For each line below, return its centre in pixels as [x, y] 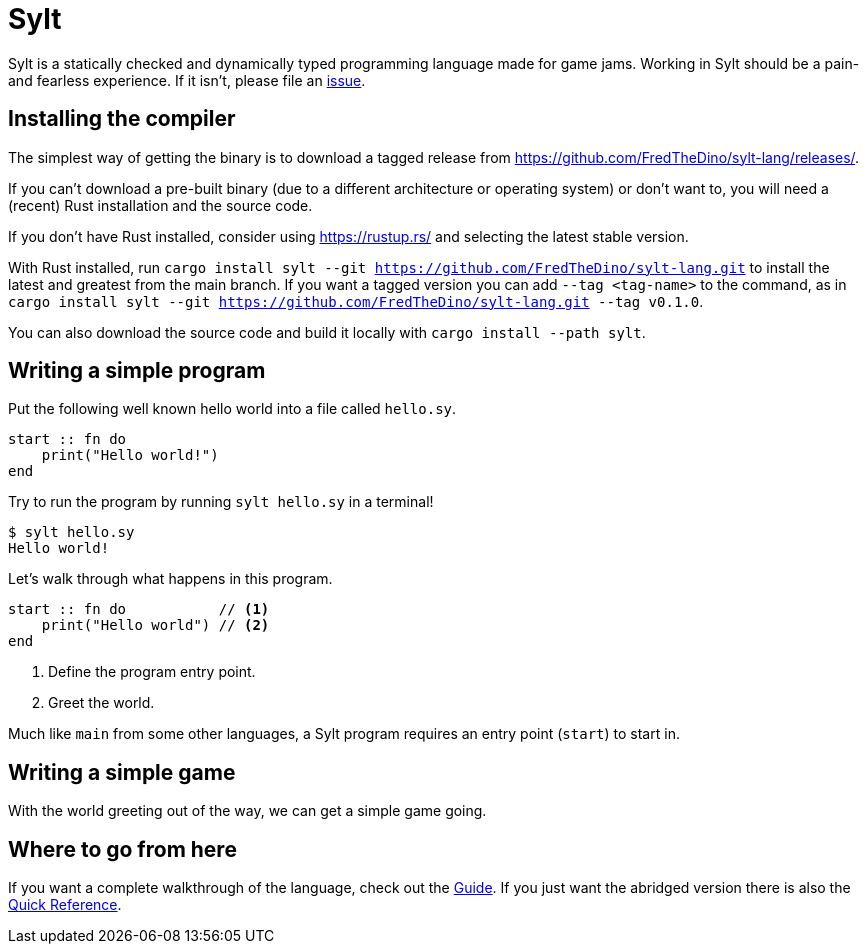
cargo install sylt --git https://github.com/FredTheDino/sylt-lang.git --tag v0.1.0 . [356, 301]
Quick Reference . [65, 905]
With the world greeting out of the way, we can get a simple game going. [247, 811]
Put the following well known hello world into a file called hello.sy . [232, 409]
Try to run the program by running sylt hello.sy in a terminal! [221, 502]
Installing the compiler [122, 119]
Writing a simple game [122, 772]
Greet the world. [101, 703]
